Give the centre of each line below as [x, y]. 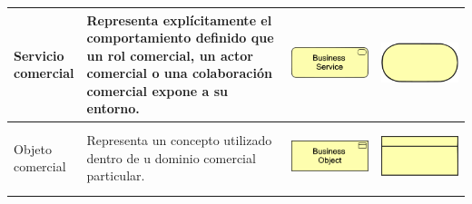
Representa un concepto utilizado [179, 140]
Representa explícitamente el [179, 19]
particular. [116, 175]
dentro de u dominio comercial [171, 157]
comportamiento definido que [180, 38]
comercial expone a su [157, 90]
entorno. [113, 108]
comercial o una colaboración [179, 73]
